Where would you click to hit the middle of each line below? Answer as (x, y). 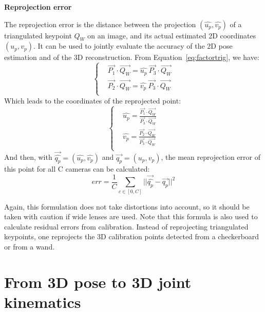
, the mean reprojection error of (211, 157)
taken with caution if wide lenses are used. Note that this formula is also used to (131, 216)
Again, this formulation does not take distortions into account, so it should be (127, 206)
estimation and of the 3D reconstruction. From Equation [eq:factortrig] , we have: (132, 57)
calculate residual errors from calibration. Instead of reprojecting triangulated (126, 226)
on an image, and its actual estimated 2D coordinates (172, 35)
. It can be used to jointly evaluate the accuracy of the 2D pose (133, 46)
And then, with (28, 157)
